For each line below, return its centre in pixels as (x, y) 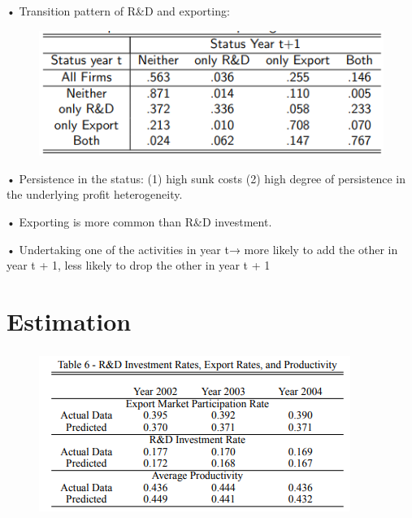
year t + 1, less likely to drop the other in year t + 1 (139, 265)
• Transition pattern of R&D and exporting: (118, 10)
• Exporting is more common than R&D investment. (139, 222)
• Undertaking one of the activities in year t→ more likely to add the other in (202, 249)
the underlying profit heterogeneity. (95, 194)
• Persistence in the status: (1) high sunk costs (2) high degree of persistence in (206, 178)
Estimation (69, 321)
